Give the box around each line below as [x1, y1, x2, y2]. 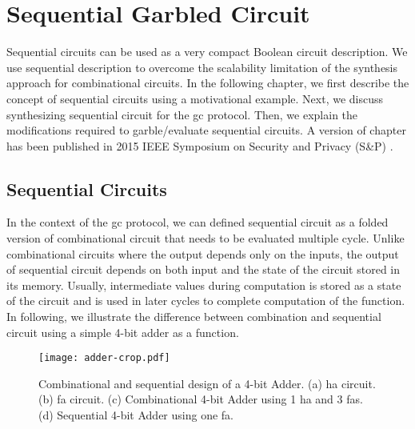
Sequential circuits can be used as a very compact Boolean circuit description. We [6, 43, 408, 60]
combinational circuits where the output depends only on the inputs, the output [6, 245, 399, 262]
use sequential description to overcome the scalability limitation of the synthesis [6, 58, 398, 75]
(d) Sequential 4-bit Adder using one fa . [38, 407, 234, 423]
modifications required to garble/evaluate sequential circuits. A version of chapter [6, 122, 406, 138]
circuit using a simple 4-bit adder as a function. [6, 323, 239, 340]
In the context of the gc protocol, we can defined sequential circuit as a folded [6, 214, 389, 231]
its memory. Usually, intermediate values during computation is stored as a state [6, 276, 401, 293]
